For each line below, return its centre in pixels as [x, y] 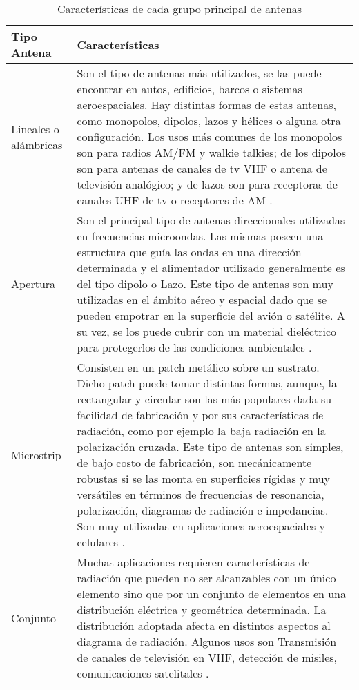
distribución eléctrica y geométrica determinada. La [202, 610]
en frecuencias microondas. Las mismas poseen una [200, 236]
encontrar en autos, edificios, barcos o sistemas [190, 89]
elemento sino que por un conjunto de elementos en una [212, 594]
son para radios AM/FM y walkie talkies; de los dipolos [212, 152]
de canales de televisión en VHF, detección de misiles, [207, 657]
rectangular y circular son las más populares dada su [204, 399]
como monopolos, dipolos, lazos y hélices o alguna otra [209, 121]
